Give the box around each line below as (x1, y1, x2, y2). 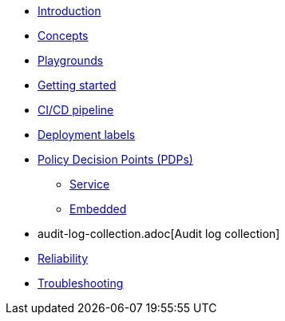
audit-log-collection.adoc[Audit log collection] (38, 227, 280, 240)
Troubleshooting (38, 276, 124, 290)
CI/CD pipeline (38, 103, 114, 117)
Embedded (69, 202, 127, 216)
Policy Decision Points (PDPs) (38, 153, 193, 166)
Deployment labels (38, 128, 136, 141)
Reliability (38, 252, 89, 265)
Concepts (38, 29, 89, 42)
